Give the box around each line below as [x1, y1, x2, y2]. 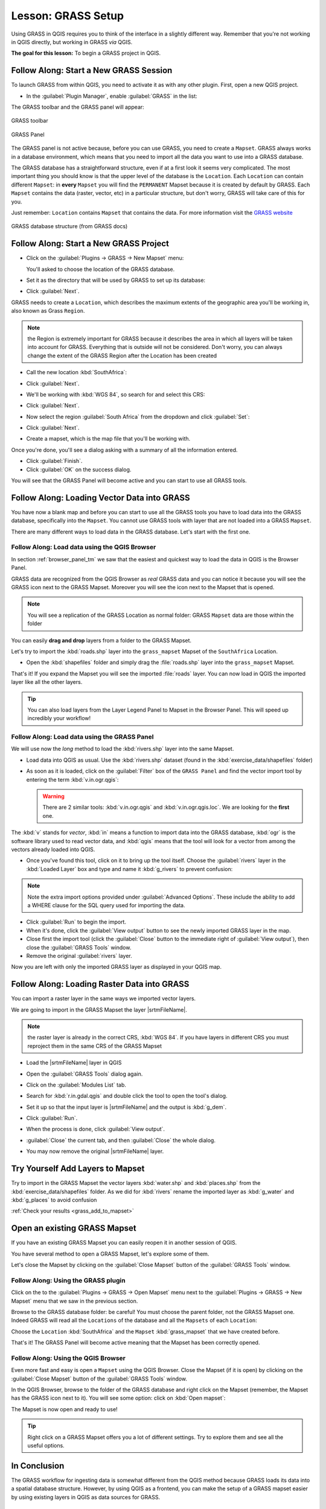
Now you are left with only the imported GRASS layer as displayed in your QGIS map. [11, 963, 222, 971]
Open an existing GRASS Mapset [11, 1223, 136, 1234]
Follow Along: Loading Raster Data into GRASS [11, 979, 190, 989]
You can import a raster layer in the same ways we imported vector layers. [11, 995, 196, 1002]
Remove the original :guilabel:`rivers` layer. [26, 952, 132, 959]
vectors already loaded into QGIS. [11, 846, 95, 853]
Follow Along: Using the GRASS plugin [11, 1276, 126, 1284]
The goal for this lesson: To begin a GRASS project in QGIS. [11, 49, 161, 57]
